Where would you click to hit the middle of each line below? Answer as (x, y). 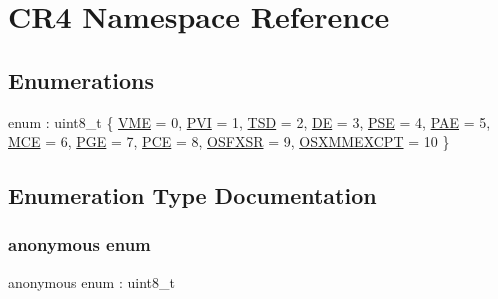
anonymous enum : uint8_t (91, 281)
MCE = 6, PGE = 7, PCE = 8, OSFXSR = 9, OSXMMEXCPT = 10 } (229, 141)
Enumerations (81, 79)
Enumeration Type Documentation (192, 195)
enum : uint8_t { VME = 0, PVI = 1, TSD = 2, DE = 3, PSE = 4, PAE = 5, (249, 121)
